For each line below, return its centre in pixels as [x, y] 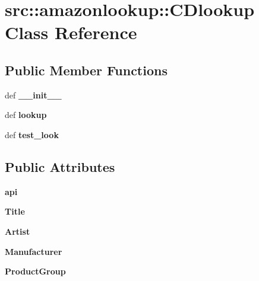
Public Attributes [60, 166]
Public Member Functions [86, 70]
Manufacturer [34, 251]
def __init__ [33, 95]
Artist [18, 231]
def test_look [32, 134]
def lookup [26, 115]
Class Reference [71, 32]
